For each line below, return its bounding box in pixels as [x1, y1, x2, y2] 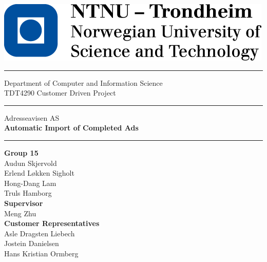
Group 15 [4, 147, 39, 158]
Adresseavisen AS [4, 112, 60, 123]
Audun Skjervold [4, 157, 57, 168]
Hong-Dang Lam [4, 177, 56, 188]
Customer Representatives [4, 218, 100, 229]
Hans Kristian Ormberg [4, 248, 79, 258]
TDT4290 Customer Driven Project [4, 87, 116, 98]
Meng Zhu [4, 208, 36, 218]
